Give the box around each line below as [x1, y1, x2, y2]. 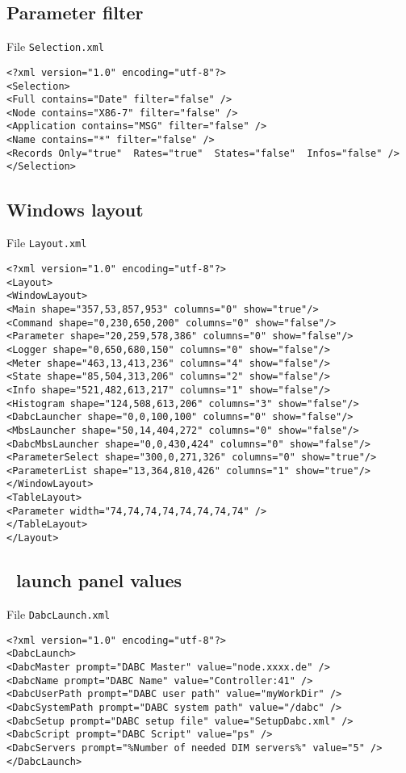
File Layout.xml [6, 234, 87, 251]
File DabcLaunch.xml [6, 605, 111, 622]
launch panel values [16, 568, 182, 593]
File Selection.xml [6, 38, 104, 55]
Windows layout [6, 196, 144, 221]
